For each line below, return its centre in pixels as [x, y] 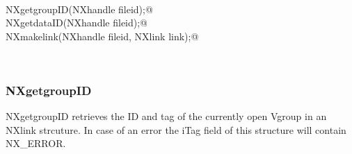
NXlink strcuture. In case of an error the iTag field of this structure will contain [176, 129]
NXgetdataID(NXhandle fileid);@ [77, 23]
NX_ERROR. [36, 143]
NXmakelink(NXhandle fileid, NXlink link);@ [102, 36]
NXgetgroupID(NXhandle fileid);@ [79, 9]
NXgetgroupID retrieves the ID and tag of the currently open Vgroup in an [166, 116]
